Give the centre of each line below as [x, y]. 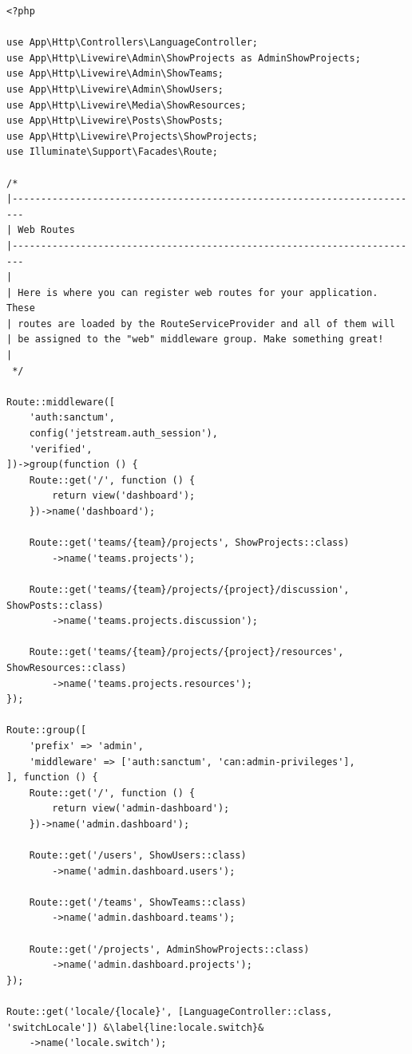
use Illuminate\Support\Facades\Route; [112, 152]
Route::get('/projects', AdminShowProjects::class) [169, 949]
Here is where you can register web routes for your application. [198, 292]
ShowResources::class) [67, 667]
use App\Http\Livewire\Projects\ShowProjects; [132, 136]
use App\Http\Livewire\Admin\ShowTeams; [115, 74]
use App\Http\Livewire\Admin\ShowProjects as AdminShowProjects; [184, 58]
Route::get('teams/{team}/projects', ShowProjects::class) [189, 543]
